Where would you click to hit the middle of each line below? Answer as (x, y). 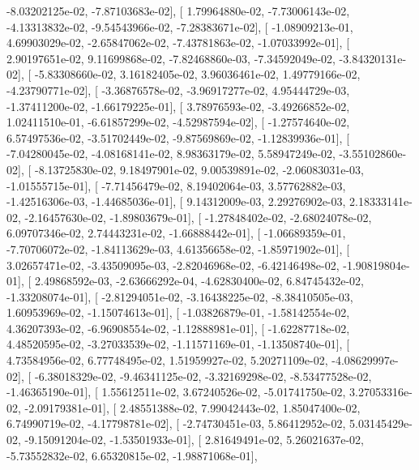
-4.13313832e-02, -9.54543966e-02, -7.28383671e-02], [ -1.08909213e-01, (180, 26)
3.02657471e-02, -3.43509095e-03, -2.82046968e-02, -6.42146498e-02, (173, 265)
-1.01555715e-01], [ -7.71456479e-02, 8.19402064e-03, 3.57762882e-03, (176, 185)
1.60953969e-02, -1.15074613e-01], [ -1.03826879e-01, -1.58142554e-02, (178, 312)
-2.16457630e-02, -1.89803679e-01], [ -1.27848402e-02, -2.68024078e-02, (198, 217)
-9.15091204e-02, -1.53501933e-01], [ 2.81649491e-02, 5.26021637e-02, (194, 440)
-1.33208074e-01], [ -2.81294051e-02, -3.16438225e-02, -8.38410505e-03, (180, 296)
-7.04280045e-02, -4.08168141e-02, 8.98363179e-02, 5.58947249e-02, (171, 154)
